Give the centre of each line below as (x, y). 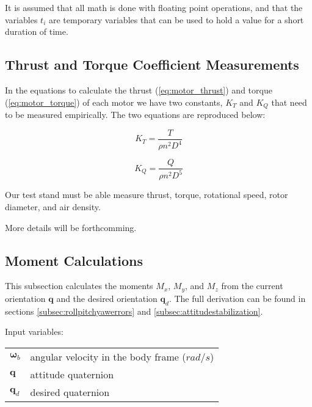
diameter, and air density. (53, 207)
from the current (252, 286)
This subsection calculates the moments (79, 286)
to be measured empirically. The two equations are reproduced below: (135, 115)
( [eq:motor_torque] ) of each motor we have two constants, (114, 102)
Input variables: (34, 332)
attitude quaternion (72, 374)
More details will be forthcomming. (71, 227)
